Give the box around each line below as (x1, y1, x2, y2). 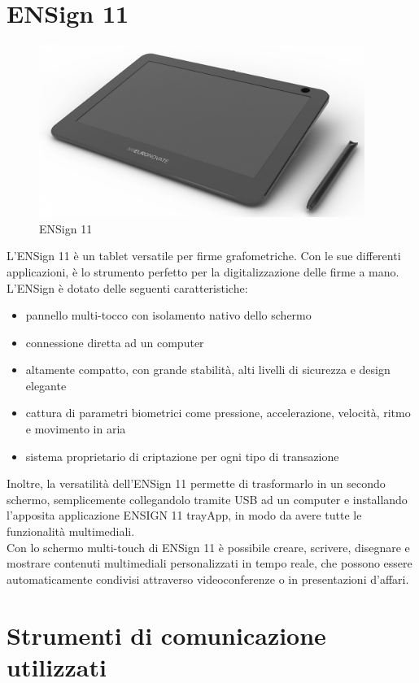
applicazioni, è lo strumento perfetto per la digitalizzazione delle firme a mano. (7, 263, 399, 280)
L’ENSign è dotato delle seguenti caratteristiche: (7, 279, 248, 296)
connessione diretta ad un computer (25, 333, 204, 350)
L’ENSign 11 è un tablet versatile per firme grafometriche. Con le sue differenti (7, 247, 401, 264)
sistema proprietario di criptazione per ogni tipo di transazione (25, 447, 339, 464)
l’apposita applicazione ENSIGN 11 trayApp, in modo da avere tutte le (7, 507, 362, 524)
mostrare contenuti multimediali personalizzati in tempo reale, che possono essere (7, 555, 412, 572)
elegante (25, 376, 67, 394)
